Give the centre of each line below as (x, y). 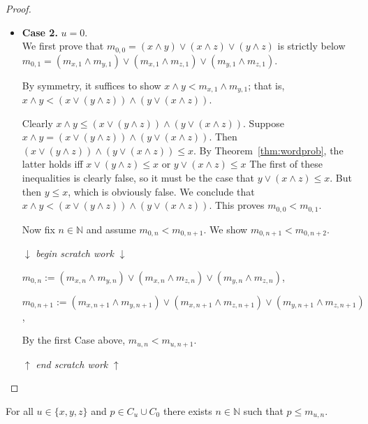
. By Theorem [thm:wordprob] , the (268, 150)
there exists (187, 410)
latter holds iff (52, 164)
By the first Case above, (74, 340)
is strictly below (311, 46)
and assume (111, 229)
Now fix (38, 229)
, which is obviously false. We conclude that (161, 191)
